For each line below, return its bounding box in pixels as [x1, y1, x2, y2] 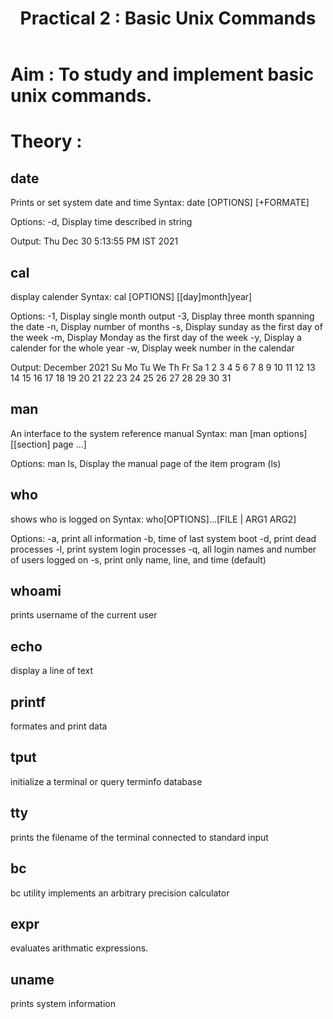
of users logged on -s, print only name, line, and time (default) [10, 553, 267, 566]
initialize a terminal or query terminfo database [10, 775, 203, 787]
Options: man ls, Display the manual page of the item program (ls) [10, 457, 282, 469]
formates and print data [10, 720, 108, 732]
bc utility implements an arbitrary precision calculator [10, 887, 230, 899]
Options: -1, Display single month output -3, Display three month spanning [10, 310, 315, 322]
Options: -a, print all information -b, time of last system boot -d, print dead [10, 532, 317, 544]
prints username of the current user [10, 609, 158, 621]
